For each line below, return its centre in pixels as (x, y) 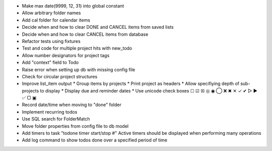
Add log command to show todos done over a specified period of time (95, 140)
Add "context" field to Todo (50, 63)
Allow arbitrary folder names (51, 13)
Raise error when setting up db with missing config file (79, 69)
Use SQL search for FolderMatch (56, 119)
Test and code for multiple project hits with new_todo (77, 48)
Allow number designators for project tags (66, 55)
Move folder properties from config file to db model (75, 126)
